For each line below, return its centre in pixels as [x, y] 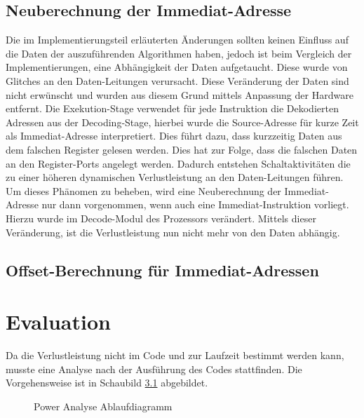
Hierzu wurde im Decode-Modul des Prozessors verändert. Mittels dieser [161, 218]
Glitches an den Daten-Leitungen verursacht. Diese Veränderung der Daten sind [177, 80]
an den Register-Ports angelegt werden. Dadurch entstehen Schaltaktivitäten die [178, 163]
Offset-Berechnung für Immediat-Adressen [162, 270]
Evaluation [58, 322]
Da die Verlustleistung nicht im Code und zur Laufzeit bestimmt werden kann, [175, 355]
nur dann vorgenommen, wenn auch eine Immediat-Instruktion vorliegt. [195, 204]
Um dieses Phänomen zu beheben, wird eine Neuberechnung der [143, 190]
